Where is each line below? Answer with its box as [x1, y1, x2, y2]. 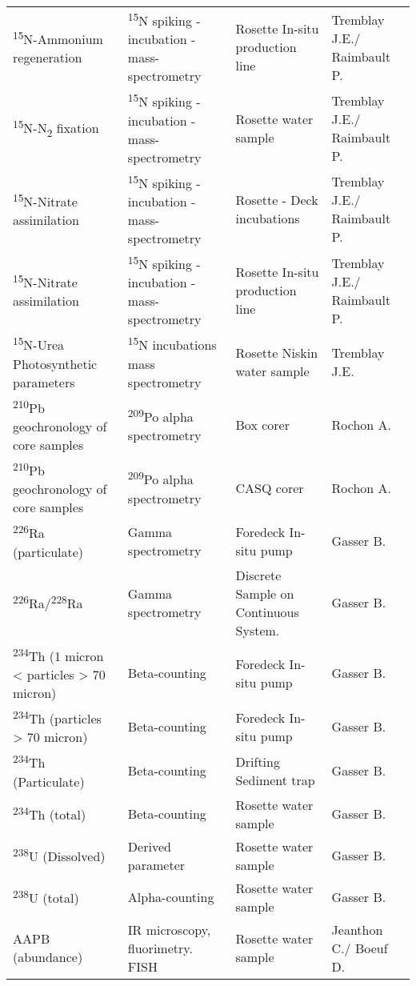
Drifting [235, 752, 280, 771]
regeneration [13, 48, 82, 67]
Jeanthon [331, 920, 383, 939]
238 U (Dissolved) [13, 844, 106, 866]
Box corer [235, 415, 290, 435]
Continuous [235, 602, 299, 621]
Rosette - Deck [235, 190, 318, 210]
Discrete [235, 565, 282, 584]
